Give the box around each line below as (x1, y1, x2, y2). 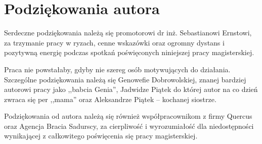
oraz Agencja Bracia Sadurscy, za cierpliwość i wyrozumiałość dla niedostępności (4, 120, 254, 131)
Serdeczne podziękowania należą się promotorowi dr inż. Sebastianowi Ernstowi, (4, 27, 252, 38)
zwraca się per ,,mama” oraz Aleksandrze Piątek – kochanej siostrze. (4, 93, 216, 104)
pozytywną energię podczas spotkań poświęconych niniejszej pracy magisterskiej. (4, 47, 254, 58)
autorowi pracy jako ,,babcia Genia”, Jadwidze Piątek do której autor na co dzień (4, 84, 258, 94)
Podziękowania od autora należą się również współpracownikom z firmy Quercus (4, 111, 252, 121)
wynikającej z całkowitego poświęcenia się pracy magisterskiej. (4, 130, 198, 141)
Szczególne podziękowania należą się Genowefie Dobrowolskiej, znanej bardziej (4, 74, 246, 84)
